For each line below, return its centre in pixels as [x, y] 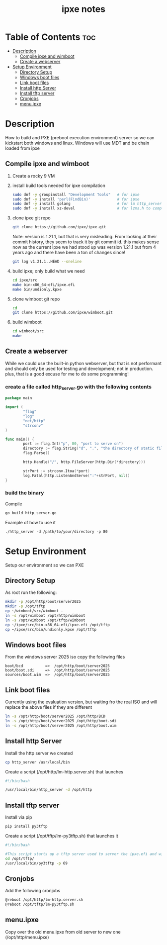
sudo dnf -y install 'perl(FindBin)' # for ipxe [76, 199]
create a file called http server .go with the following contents [79, 387]
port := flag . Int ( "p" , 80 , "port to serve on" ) [73, 444]
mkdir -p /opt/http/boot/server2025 [43, 602]
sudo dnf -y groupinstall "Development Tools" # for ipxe [76, 194]
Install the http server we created [39, 753]
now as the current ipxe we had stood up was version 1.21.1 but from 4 [84, 247]
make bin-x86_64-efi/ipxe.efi [44, 284]
